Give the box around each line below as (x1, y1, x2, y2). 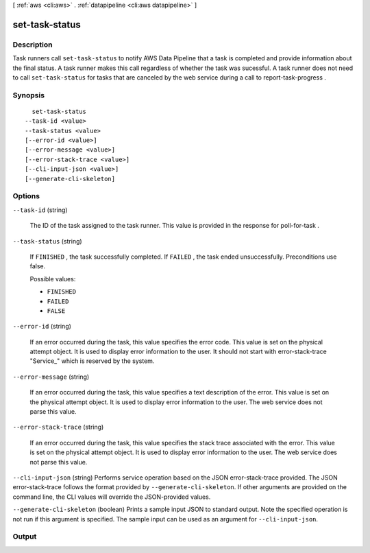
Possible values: (29, 274, 76, 283)
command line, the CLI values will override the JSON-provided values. (12, 493, 211, 501)
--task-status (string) (12, 237, 82, 245)
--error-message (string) (12, 373, 90, 381)
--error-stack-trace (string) (12, 423, 104, 432)
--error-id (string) (12, 322, 72, 331)
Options (12, 191, 40, 201)
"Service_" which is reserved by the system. (29, 357, 155, 365)
